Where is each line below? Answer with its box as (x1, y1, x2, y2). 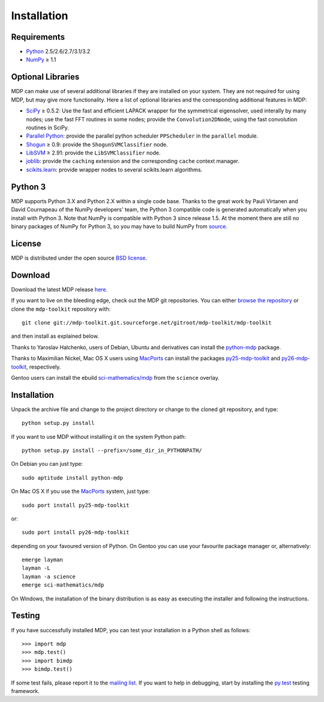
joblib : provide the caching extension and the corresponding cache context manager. (26, 157, 240, 165)
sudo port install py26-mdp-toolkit (22, 529, 130, 536)
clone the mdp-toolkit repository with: (11, 305, 111, 313)
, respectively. (26, 363, 61, 370)
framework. (11, 687, 40, 694)
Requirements (11, 32, 65, 42)
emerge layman (22, 557, 63, 563)
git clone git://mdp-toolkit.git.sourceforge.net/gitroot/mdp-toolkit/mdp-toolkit (22, 319, 272, 326)
